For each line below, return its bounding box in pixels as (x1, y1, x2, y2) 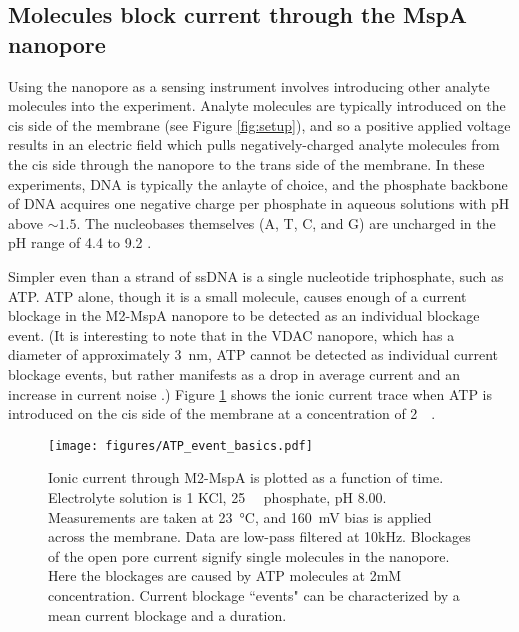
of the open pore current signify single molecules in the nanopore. (48, 545, 450, 566)
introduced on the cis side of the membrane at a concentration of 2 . (8, 403, 436, 424)
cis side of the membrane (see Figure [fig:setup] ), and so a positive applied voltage (8, 114, 511, 135)
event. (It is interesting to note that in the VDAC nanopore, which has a (8, 324, 455, 345)
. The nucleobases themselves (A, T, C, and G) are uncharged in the (76, 212, 496, 233)
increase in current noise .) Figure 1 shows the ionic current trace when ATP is (8, 383, 493, 404)
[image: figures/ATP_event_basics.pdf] (48, 438, 313, 453)
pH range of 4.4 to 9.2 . (8, 232, 152, 253)
